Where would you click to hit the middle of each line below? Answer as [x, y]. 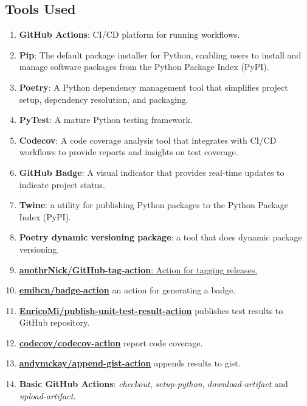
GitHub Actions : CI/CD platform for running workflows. [129, 34]
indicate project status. [62, 184]
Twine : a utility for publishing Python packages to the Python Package [153, 205]
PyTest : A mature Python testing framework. [106, 120]
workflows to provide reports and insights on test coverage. [129, 152]
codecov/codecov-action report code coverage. [111, 342]
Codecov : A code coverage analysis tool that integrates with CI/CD [148, 140]
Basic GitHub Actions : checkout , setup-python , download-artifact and [153, 384]
